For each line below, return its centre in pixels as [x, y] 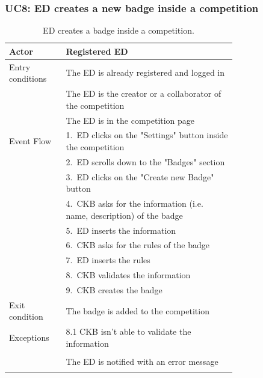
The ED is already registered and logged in [145, 72]
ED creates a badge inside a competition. [119, 30]
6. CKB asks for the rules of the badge [138, 245]
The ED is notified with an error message [142, 361]
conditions [28, 78]
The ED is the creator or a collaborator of [144, 93]
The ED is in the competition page [130, 120]
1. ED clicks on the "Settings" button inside [147, 135]
